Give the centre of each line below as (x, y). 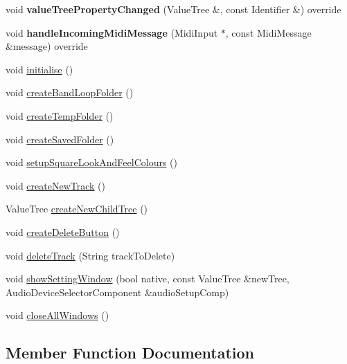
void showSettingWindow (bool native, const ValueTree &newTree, (148, 279)
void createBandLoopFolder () (70, 92)
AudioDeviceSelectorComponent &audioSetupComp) (117, 292)
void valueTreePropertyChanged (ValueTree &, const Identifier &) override (173, 9)
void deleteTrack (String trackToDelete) (90, 255)
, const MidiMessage (268, 32)
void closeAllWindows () (57, 315)
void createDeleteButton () (63, 231)
